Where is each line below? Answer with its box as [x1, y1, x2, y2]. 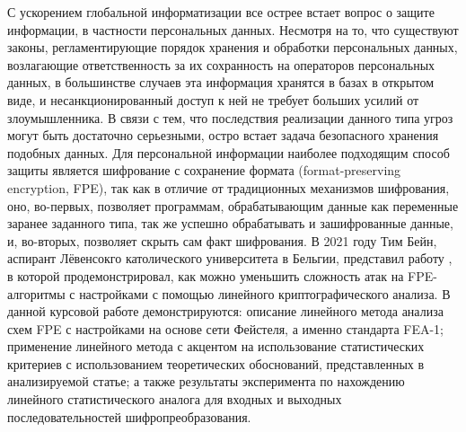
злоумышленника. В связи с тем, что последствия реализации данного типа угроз [7, 108, 453, 127]
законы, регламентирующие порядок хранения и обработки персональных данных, [7, 38, 458, 57]
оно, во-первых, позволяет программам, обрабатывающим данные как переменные [7, 196, 459, 215]
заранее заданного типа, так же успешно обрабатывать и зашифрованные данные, [7, 214, 453, 233]
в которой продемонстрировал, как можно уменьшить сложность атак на [7, 266, 404, 285]
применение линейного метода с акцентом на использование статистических [7, 337, 425, 356]
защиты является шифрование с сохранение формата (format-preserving [7, 161, 401, 180]
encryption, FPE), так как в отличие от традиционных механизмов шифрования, [7, 178, 450, 197]
